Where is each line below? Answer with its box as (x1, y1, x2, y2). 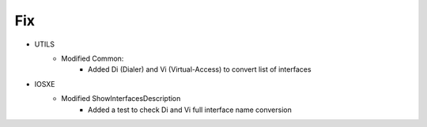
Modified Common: (61, 54, 124, 63)
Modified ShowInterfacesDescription (61, 94, 181, 103)
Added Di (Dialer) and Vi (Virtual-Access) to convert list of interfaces (88, 65, 312, 74)
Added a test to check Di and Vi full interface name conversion (88, 105, 292, 114)
